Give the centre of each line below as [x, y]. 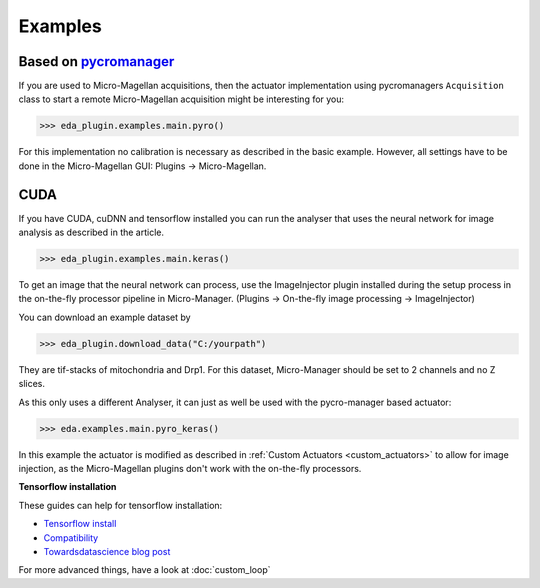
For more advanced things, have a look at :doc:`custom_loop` [144, 570]
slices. [31, 384]
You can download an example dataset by [104, 317]
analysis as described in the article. [91, 232]
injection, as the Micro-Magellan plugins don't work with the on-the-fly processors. [190, 468]
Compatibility [71, 537]
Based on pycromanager [96, 61]
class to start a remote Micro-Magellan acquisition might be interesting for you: [181, 99]
